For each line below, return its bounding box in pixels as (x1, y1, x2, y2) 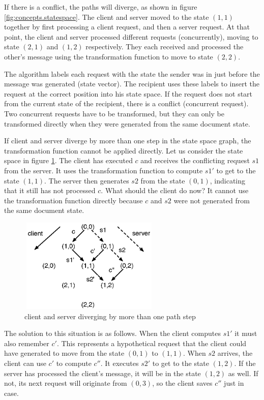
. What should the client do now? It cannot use (101, 185, 249, 196)
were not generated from (173, 195, 250, 205)
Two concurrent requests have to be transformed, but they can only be (4, 108, 224, 118)
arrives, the (217, 348, 253, 358)
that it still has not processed (4, 185, 96, 196)
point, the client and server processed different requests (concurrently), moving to (4, 31, 258, 42)
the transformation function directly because (4, 195, 143, 205)
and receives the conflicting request (140, 155, 250, 166)
